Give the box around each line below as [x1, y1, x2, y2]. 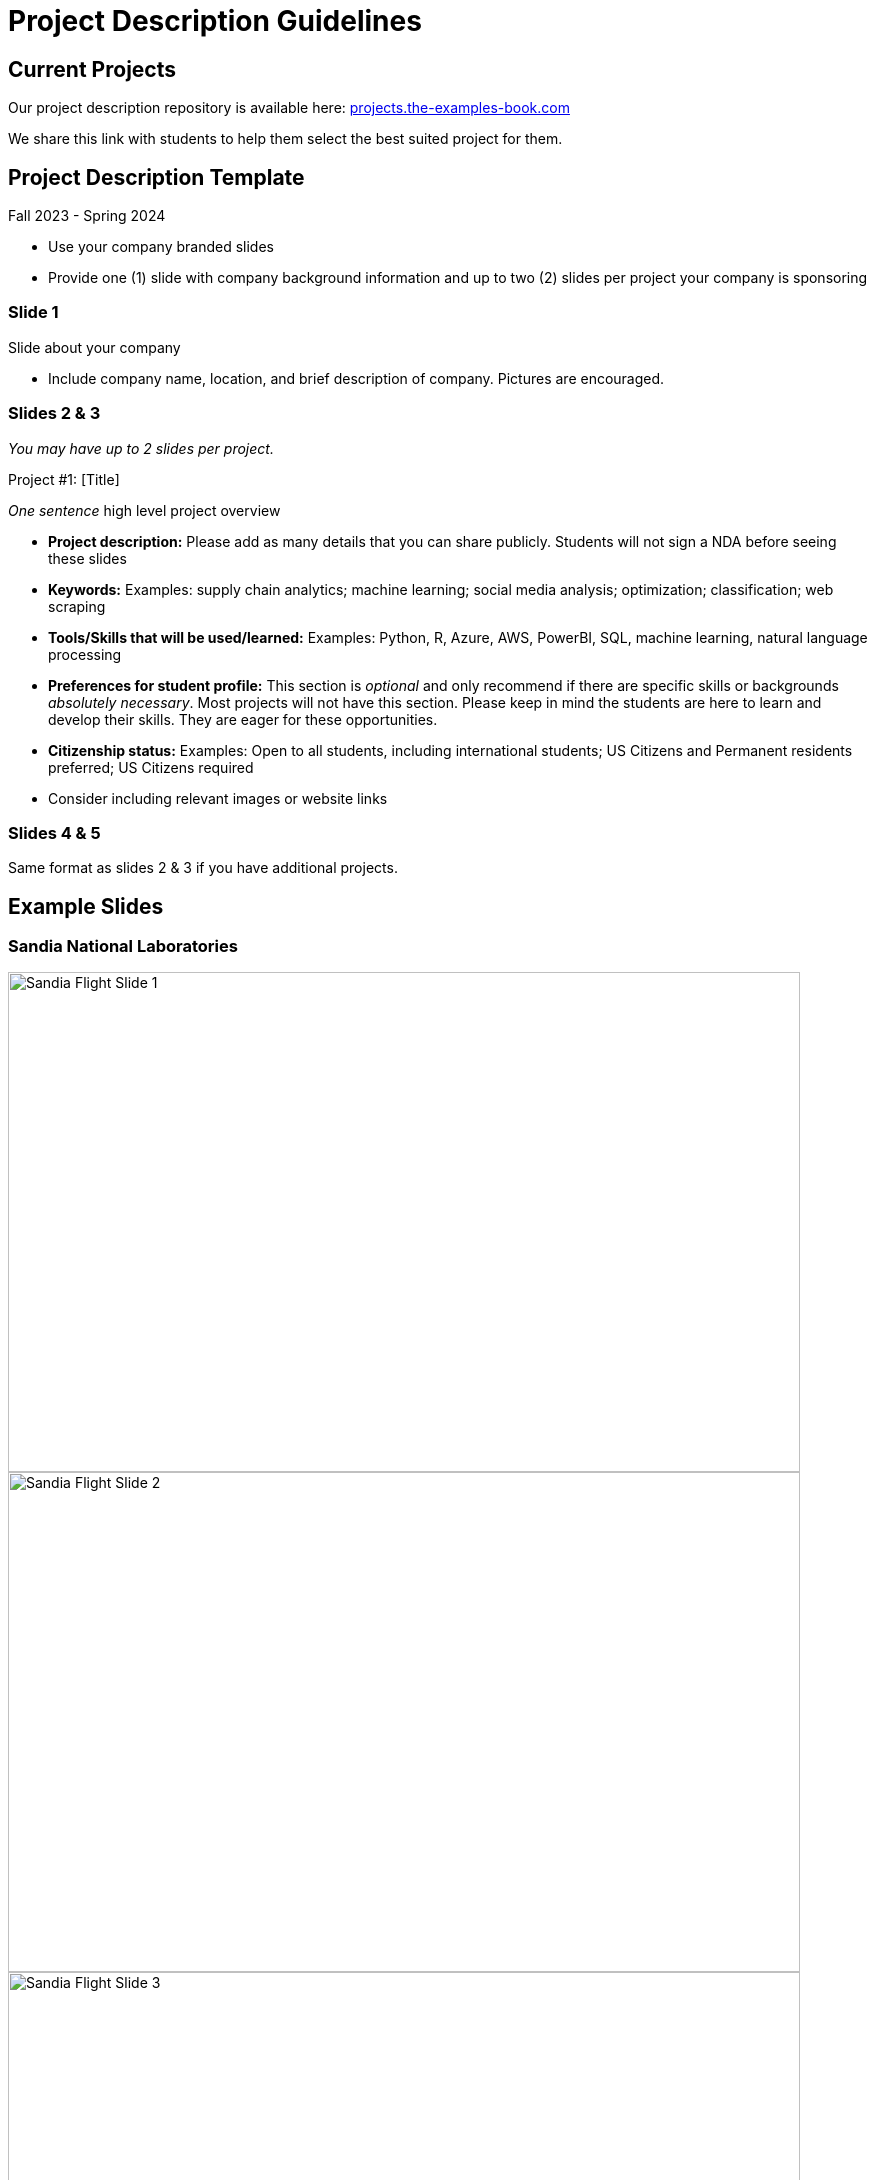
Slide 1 [8, 302, 59, 323]
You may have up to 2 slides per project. [8, 439, 274, 457]
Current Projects [8, 56, 176, 82]
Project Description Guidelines [8, 4, 422, 38]
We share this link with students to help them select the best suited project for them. [8, 130, 563, 148]
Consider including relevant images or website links [48, 789, 388, 807]
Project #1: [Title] [8, 470, 120, 488]
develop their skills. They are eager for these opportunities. [48, 710, 438, 728]
